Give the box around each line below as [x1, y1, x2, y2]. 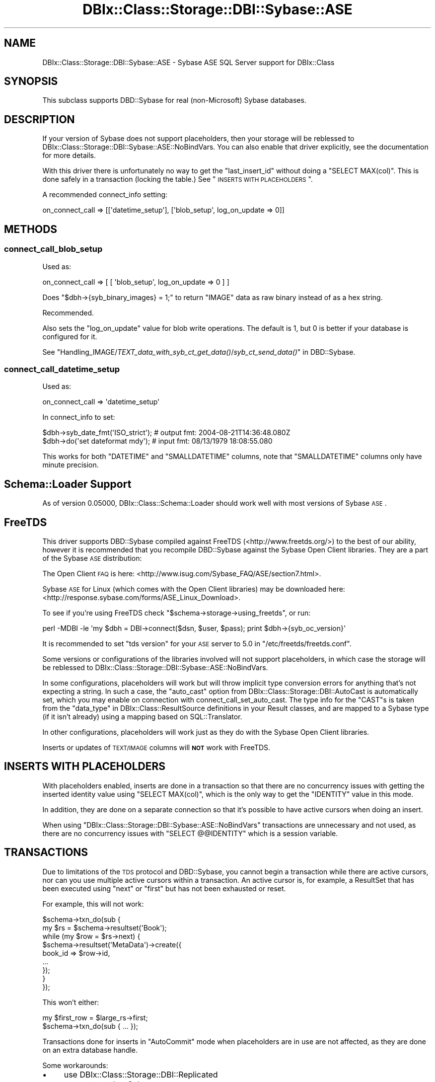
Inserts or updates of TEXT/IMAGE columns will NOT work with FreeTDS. [42, 743, 271, 752]
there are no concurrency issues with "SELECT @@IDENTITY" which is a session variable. [42, 829, 338, 838]
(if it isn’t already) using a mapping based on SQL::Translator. [42, 712, 242, 721]
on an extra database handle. [42, 1045, 138, 1054]
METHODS [4, 223, 58, 235]
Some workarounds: [42, 1061, 108, 1070]
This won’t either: [42, 998, 99, 1006]
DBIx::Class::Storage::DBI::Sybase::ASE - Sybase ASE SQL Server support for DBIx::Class [42, 58, 335, 67]
